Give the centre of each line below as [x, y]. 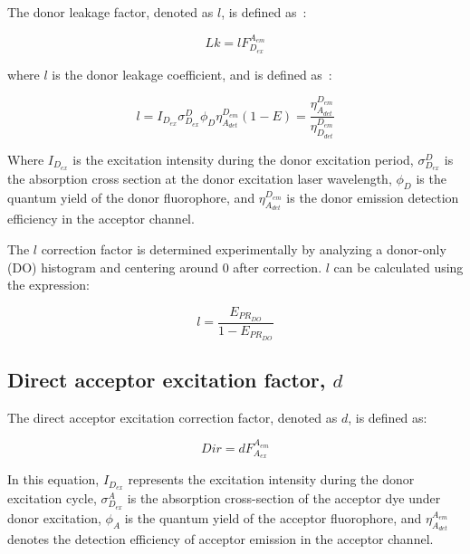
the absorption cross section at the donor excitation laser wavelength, [200, 179]
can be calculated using [398, 267]
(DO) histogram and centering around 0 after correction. [165, 267]
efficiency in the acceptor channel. [101, 219]
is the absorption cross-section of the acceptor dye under [284, 498]
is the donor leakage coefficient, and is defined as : [192, 74]
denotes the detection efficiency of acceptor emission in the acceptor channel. [221, 539]
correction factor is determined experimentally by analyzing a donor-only [244, 249]
